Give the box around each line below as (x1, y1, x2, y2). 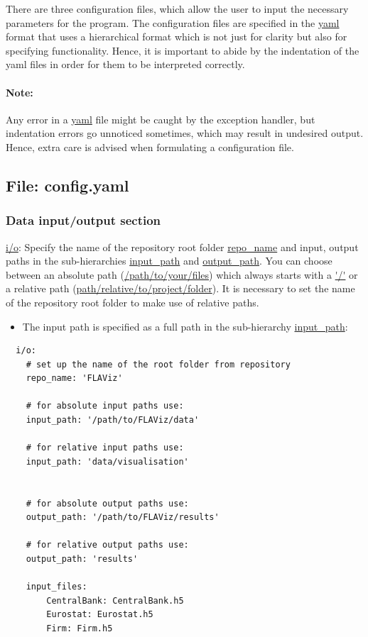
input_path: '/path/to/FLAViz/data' (26, 415, 200, 426)
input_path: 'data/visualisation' (26, 456, 189, 467)
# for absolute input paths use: (26, 401, 184, 411)
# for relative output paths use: (26, 540, 189, 550)
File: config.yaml (6, 174, 129, 196)
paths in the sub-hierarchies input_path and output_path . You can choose (6, 253, 332, 268)
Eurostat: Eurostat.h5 (46, 609, 153, 620)
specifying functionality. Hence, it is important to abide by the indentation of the (6, 43, 359, 57)
